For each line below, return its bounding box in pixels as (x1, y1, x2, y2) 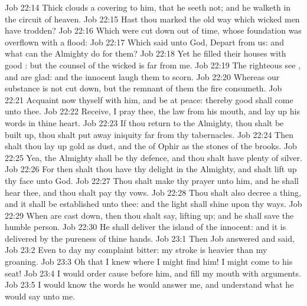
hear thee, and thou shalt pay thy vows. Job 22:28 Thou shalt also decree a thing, (5, 186, 301, 198)
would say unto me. (5, 289, 76, 302)
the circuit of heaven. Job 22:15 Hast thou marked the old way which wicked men (5, 12, 300, 25)
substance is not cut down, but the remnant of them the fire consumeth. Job (5, 82, 282, 94)
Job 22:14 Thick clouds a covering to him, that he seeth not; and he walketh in (5, 1, 291, 13)
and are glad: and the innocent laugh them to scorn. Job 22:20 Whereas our (5, 70, 280, 83)
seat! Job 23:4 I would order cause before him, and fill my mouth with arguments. (5, 266, 301, 279)
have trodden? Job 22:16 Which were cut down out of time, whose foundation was (5, 24, 302, 37)
